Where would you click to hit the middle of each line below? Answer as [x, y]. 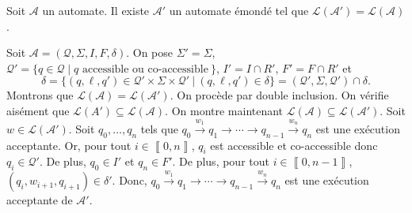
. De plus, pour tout [221, 161]
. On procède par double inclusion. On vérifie [279, 95]
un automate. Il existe [96, 10]
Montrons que [40, 95]
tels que [159, 128]
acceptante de [40, 200]
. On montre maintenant [224, 110]
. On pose [150, 52]
